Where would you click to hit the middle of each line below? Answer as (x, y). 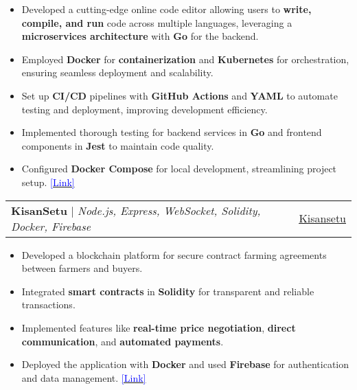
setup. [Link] (48, 182)
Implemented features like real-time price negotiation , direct (159, 327)
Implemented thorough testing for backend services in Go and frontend (172, 132)
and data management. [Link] (84, 377)
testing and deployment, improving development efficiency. (145, 109)
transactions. (48, 305)
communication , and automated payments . (123, 341)
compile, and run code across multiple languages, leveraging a (157, 22)
